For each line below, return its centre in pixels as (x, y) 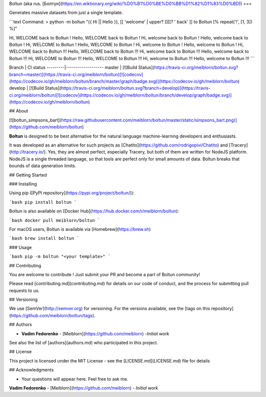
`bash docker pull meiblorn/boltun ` (55, 220)
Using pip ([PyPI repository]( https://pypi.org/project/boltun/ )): (72, 193)
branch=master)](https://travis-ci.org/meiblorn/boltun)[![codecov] (76, 74)
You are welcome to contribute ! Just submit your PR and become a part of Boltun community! (105, 274)
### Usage (20, 247)
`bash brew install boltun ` (44, 238)
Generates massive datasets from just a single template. (66, 13)
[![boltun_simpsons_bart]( (35, 120)
